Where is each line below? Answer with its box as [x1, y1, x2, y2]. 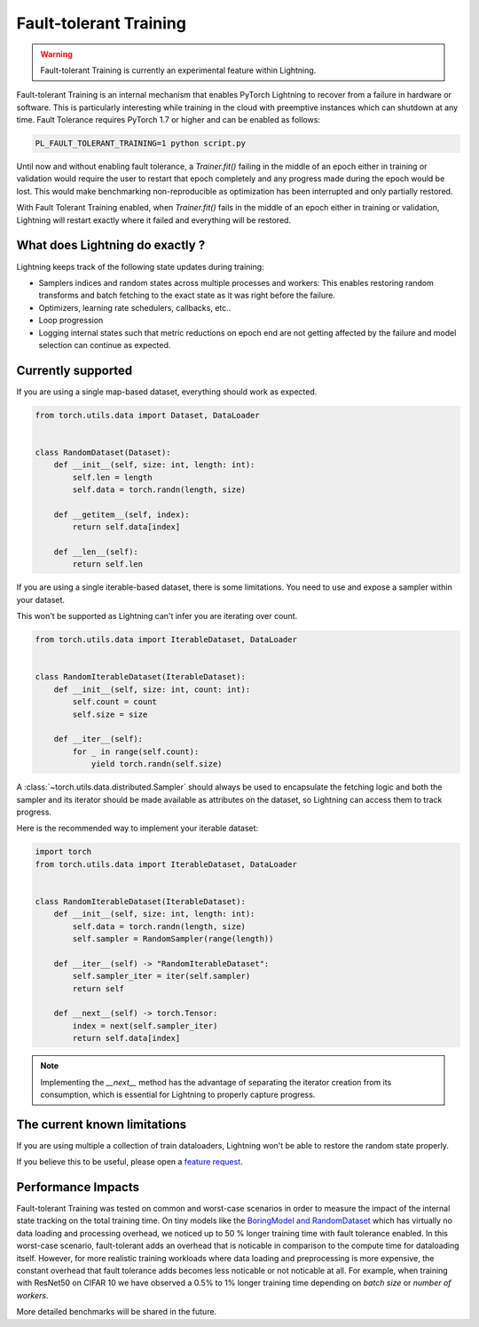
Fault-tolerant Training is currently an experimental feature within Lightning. [40, 65, 317, 75]
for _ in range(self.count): [72, 746, 200, 757]
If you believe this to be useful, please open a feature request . [16, 1156, 243, 1167]
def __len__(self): [53, 547, 139, 557]
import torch [35, 846, 92, 857]
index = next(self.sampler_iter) [72, 1021, 218, 1030]
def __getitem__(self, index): [53, 509, 190, 520]
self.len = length [72, 472, 153, 482]
